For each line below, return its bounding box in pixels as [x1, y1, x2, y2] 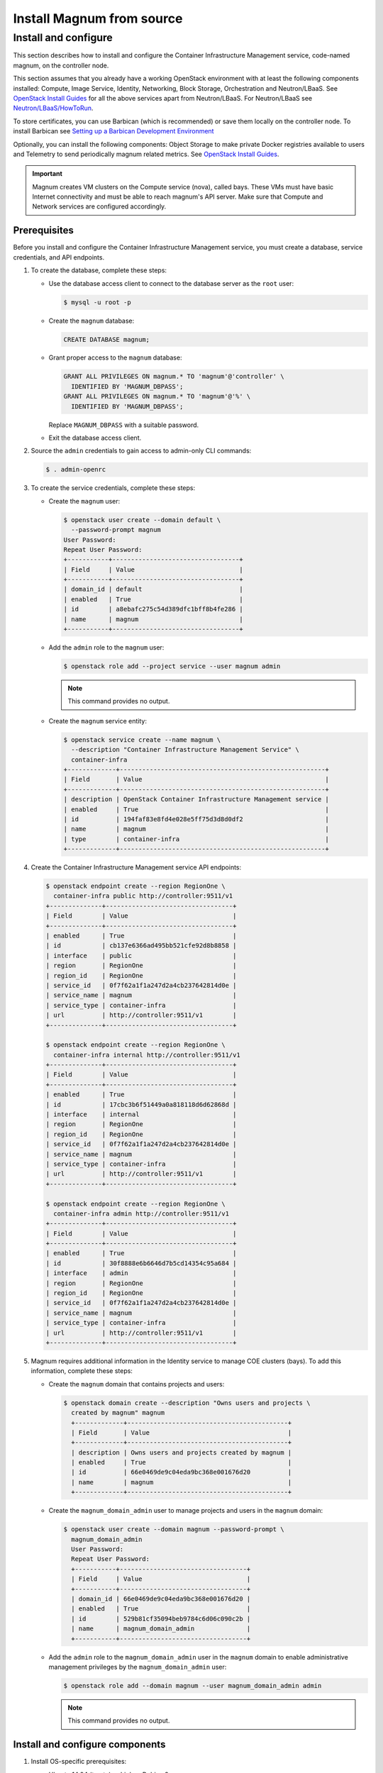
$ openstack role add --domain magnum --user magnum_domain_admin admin [63, 1682, 322, 1689]
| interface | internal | [45, 1111, 237, 1118]
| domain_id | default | [63, 585, 244, 594]
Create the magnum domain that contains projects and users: [48, 1379, 225, 1388]
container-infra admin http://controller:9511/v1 [53, 1209, 230, 1218]
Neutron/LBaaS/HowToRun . [13, 104, 94, 113]
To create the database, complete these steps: [30, 266, 167, 274]
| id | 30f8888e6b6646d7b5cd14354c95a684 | [45, 1259, 237, 1267]
